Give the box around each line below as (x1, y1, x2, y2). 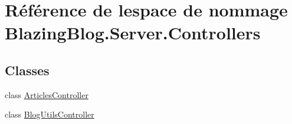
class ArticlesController (5, 88, 88, 100)
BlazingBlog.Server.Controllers (5, 21, 261, 45)
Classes (5, 61, 50, 79)
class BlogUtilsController (5, 108, 94, 120)
